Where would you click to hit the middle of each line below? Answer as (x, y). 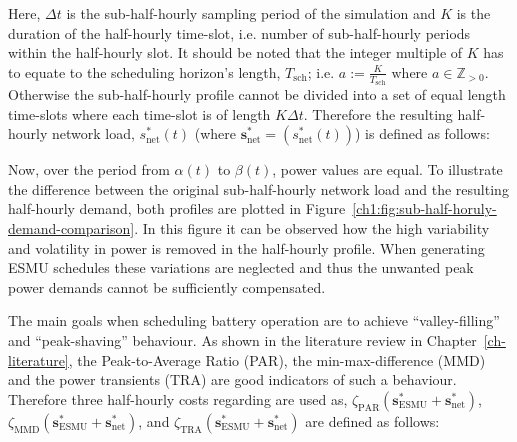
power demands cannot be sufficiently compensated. (167, 286)
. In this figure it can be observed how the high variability (312, 227)
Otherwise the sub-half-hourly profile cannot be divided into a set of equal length (257, 94)
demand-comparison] (71, 227)
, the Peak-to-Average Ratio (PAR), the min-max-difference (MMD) (277, 359)
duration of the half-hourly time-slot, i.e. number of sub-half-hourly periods (239, 32)
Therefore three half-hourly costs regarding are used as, (178, 398)
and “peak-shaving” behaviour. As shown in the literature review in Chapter (242, 339)
